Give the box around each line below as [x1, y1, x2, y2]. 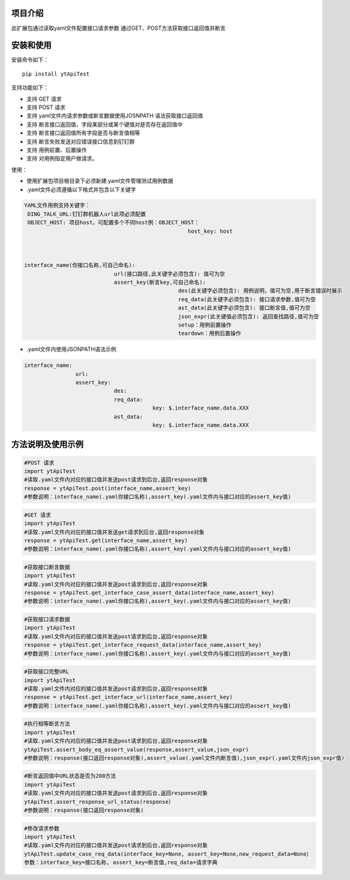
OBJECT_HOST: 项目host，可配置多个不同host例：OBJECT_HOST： [27, 219, 200, 226]
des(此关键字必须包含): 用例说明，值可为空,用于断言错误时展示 [178, 287, 343, 294]
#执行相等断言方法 [24, 720, 71, 728]
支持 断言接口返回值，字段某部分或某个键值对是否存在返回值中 [26, 121, 183, 128]
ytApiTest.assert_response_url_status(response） [24, 798, 174, 805]
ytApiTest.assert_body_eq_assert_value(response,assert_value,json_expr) [24, 746, 249, 753]
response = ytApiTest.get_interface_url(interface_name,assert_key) [24, 694, 233, 701]
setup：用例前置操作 [178, 321, 232, 328]
